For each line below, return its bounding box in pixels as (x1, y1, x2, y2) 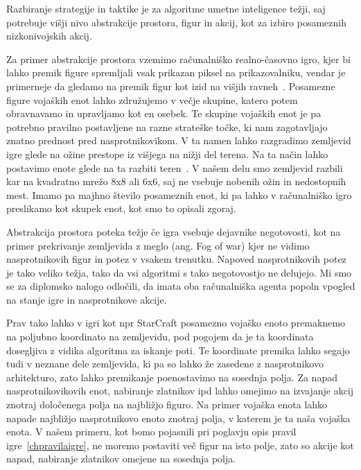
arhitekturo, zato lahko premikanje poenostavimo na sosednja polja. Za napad (6, 369, 337, 384)
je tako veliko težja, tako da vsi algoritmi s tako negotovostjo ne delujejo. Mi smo (6, 265, 352, 279)
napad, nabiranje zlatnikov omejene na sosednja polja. (6, 451, 236, 466)
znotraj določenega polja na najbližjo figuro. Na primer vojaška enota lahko (6, 397, 328, 412)
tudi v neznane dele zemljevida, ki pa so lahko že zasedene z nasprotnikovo (6, 356, 324, 371)
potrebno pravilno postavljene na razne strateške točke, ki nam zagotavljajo (6, 119, 328, 134)
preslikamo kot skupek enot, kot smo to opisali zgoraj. (6, 201, 236, 216)
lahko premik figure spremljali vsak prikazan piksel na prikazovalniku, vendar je (6, 65, 346, 80)
